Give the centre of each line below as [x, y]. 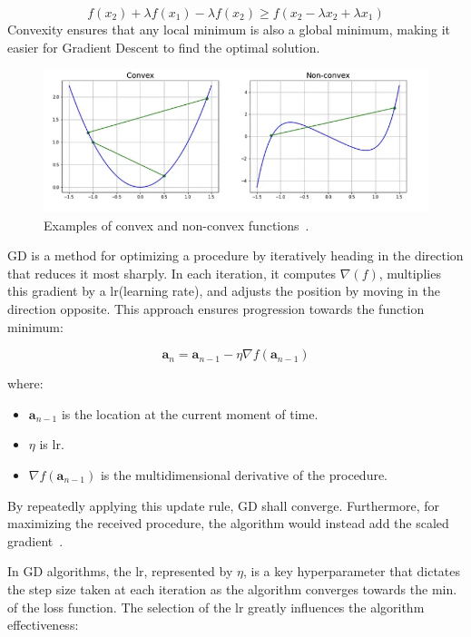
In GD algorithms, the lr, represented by [120, 571]
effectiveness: [43, 625]
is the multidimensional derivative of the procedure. [244, 474]
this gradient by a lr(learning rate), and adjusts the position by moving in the [224, 291]
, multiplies [410, 273]
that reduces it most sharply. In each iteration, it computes [172, 273]
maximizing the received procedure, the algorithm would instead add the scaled [228, 523]
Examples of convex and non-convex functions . [177, 225]
